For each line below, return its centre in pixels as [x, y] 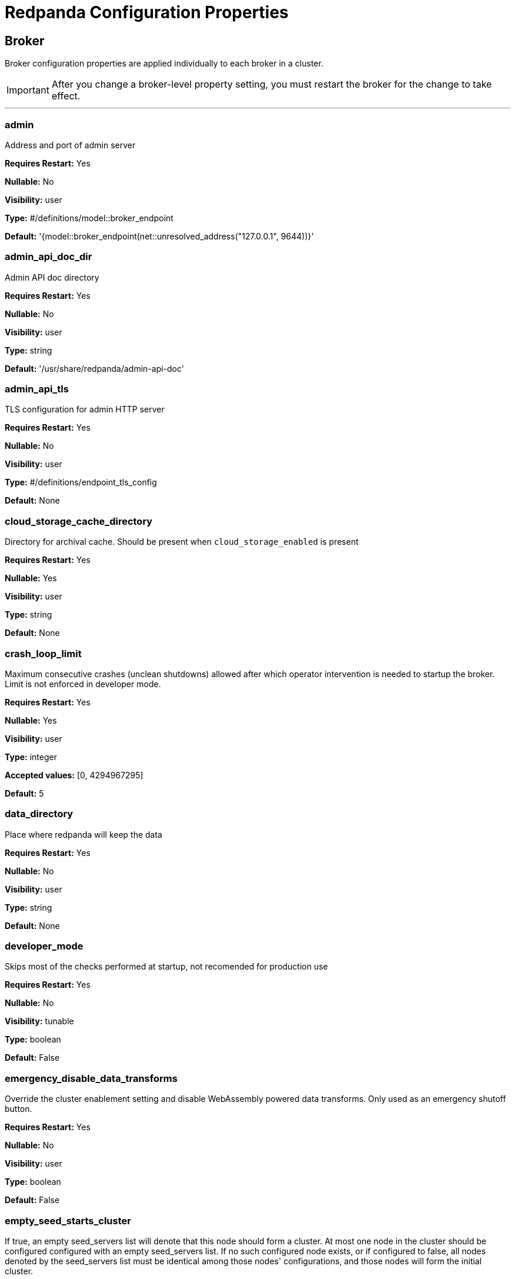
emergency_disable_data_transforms [91, 1078]
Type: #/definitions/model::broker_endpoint [89, 218]
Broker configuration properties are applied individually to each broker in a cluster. [164, 64]
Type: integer [31, 757]
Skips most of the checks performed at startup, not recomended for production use [166, 967]
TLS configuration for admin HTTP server [85, 409]
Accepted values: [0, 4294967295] [74, 775]
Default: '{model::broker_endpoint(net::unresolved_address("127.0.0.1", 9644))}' [159, 236]
